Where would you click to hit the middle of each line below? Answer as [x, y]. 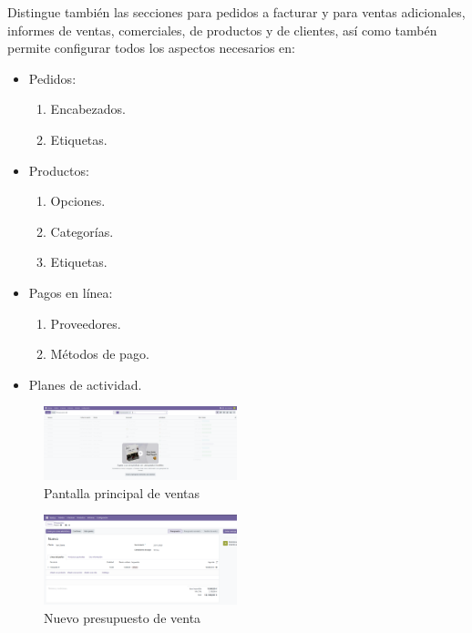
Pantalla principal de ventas [122, 492]
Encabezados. [88, 109]
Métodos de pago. [100, 354]
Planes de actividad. [85, 384]
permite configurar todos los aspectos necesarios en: [151, 48]
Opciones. [78, 201]
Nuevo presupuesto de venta [123, 617]
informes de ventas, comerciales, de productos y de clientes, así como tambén [222, 30]
